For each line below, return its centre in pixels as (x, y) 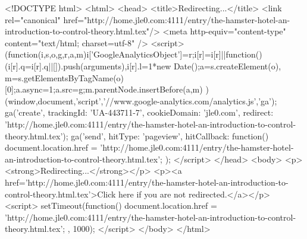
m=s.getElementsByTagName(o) (65, 77)
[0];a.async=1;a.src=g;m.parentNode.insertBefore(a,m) (104, 89)
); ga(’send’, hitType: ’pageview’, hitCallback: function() (166, 136)
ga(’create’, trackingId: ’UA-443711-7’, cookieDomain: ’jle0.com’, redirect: (139, 112)
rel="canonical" (33, 19)
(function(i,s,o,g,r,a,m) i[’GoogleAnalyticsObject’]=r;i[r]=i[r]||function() (134, 54)
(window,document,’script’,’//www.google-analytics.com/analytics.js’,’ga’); (141, 101)
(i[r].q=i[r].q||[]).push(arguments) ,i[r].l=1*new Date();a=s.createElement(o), (143, 66)
